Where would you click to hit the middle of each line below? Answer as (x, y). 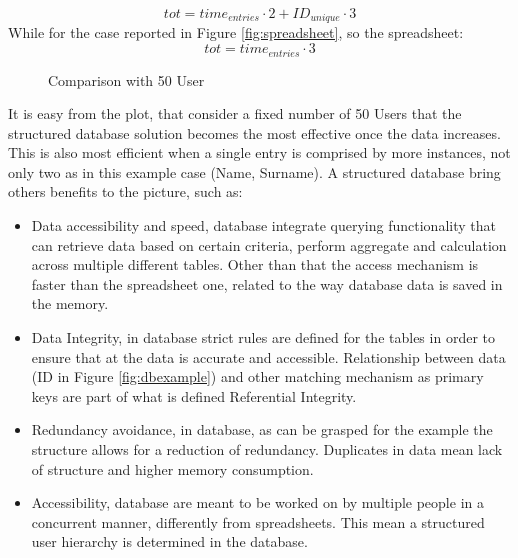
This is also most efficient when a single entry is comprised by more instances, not (259, 152)
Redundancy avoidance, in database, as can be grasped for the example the (262, 429)
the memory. (70, 303)
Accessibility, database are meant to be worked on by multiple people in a (257, 502)
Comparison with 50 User (126, 79)
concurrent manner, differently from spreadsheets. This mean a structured (258, 521)
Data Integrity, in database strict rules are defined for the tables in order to (263, 337)
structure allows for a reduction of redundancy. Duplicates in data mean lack (267, 449)
